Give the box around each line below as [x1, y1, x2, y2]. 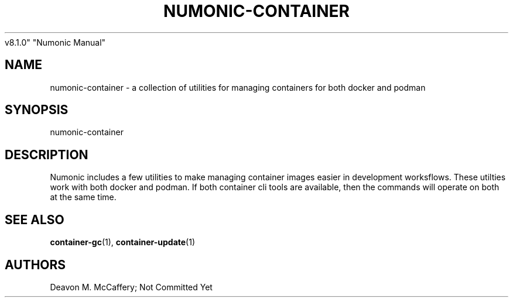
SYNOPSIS [5, 102, 69, 118]
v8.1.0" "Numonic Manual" [5, 37, 106, 47]
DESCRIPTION [5, 147, 88, 162]
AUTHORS [5, 257, 66, 272]
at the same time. [50, 192, 117, 203]
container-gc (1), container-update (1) [50, 237, 196, 248]
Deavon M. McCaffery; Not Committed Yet [50, 282, 213, 292]
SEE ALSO [5, 212, 64, 227]
